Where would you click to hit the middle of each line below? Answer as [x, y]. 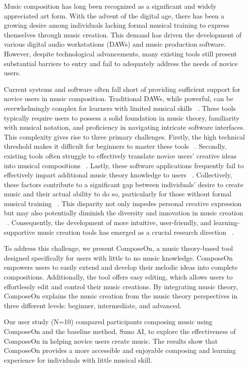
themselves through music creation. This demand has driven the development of [123, 34]
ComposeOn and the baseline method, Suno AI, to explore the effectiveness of [120, 331]
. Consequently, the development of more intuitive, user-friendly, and [109, 222]
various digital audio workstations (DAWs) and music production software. [115, 44]
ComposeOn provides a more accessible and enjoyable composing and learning [120, 350]
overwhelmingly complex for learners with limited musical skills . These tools [120, 108]
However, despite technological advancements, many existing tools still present [120, 53]
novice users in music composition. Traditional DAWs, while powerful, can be [119, 98]
